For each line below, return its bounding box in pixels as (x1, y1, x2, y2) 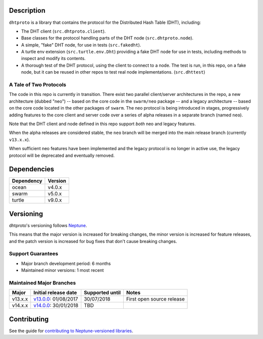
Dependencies (9, 165, 55, 173)
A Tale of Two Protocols (9, 81, 67, 88)
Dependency (12, 178, 42, 185)
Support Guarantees (9, 250, 58, 257)
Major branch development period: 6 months (21, 261, 111, 266)
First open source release (126, 296, 185, 302)
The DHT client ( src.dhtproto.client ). (21, 28, 106, 34)
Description (9, 6, 46, 15)
